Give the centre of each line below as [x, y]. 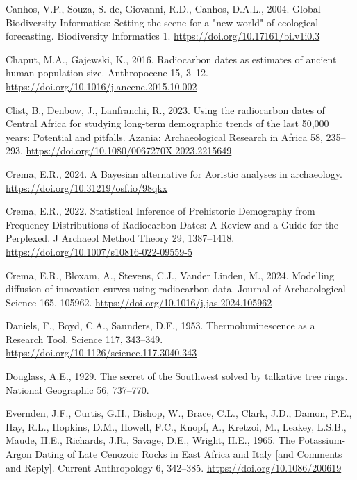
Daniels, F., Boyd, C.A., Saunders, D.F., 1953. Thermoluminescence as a [160, 325]
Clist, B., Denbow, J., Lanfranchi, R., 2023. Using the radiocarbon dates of [165, 109]
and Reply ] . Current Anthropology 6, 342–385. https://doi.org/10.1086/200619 [174, 467]
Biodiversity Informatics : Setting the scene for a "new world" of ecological [162, 22]
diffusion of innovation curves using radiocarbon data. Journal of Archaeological [176, 289]
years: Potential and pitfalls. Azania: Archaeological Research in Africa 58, [164, 136]
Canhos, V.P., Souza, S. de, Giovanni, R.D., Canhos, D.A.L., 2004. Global [163, 8]
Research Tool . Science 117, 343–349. [84, 339]
